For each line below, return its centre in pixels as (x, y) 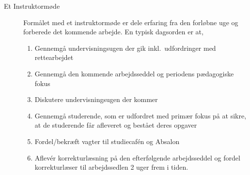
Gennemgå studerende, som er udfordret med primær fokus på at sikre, (141, 115)
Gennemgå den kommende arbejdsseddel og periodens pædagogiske (134, 73)
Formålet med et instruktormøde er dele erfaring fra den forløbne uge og (131, 22)
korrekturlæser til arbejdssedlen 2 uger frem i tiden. (111, 167)
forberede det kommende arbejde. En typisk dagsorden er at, (113, 32)
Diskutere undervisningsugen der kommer (96, 99)
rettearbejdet (54, 57)
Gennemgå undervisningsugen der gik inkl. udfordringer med (125, 48)
